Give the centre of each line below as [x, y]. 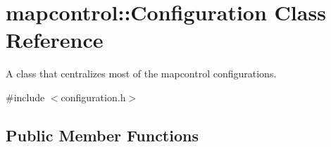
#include [25, 97]
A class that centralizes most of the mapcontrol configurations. [141, 73]
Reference [55, 40]
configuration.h [93, 97]
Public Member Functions [102, 135]
